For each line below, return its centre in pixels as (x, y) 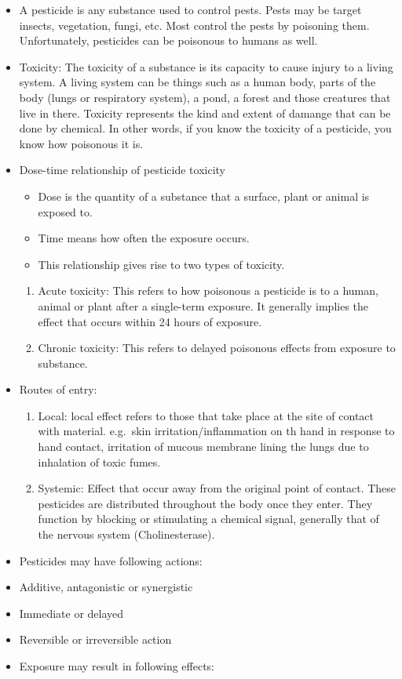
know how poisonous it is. (81, 143)
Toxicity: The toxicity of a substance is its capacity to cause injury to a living (206, 66)
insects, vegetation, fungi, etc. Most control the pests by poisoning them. (194, 25)
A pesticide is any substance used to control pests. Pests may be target (190, 9)
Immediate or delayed (71, 613)
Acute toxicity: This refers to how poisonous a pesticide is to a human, (208, 290)
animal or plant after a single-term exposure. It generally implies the (203, 305)
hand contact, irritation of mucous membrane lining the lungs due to (203, 447)
